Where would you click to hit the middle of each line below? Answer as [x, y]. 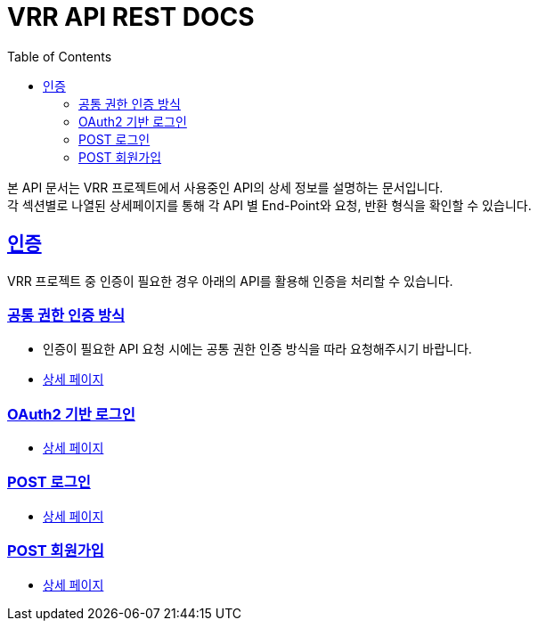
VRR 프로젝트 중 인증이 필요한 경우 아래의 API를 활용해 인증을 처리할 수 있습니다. [230, 281]
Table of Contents [60, 56]
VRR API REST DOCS [131, 17]
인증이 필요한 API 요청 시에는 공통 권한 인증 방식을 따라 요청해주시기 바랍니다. [257, 349]
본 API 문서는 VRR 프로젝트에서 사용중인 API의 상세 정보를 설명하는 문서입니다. [225, 187]
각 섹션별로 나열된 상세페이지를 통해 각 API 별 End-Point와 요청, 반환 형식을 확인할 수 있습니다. [269, 205]
